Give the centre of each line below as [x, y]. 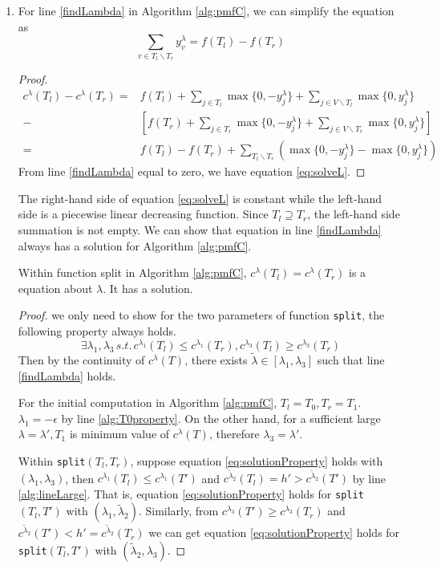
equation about [55, 288]
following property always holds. [97, 331]
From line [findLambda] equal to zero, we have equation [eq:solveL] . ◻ [192, 171]
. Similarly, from [178, 511]
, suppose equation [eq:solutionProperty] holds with [257, 460]
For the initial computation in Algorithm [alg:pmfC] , [148, 402]
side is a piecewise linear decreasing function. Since [143, 214]
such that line [351, 359]
